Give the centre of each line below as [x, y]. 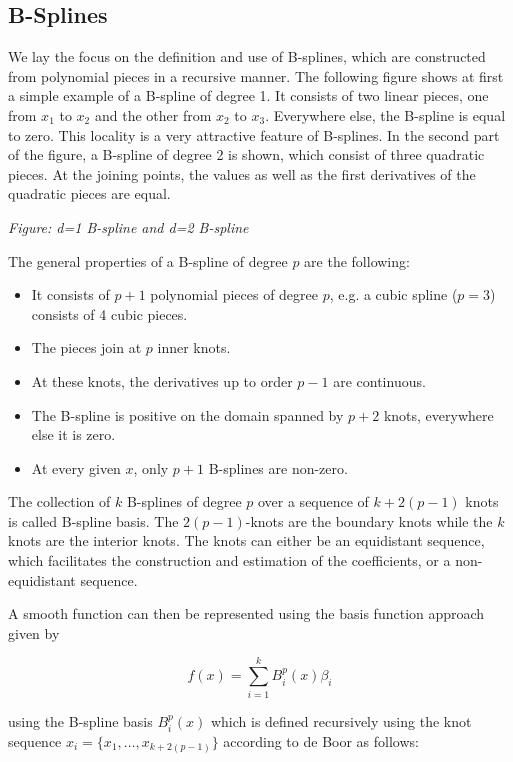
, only [151, 467]
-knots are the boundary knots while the [369, 520]
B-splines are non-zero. [278, 467]
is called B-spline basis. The [93, 520]
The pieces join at [86, 347]
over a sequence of [313, 501]
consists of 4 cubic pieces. [109, 313]
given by [34, 632]
